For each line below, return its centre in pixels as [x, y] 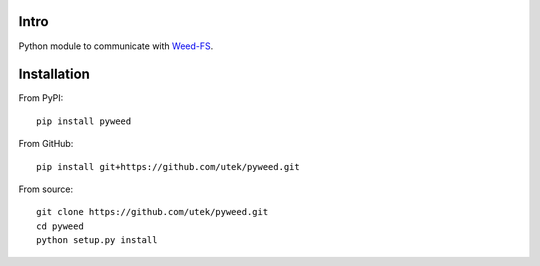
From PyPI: [41, 98]
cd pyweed [60, 226]
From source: [46, 189]
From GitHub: [46, 144]
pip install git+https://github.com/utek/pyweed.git [168, 166]
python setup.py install [97, 240]
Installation [54, 74]
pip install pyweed [84, 121]
